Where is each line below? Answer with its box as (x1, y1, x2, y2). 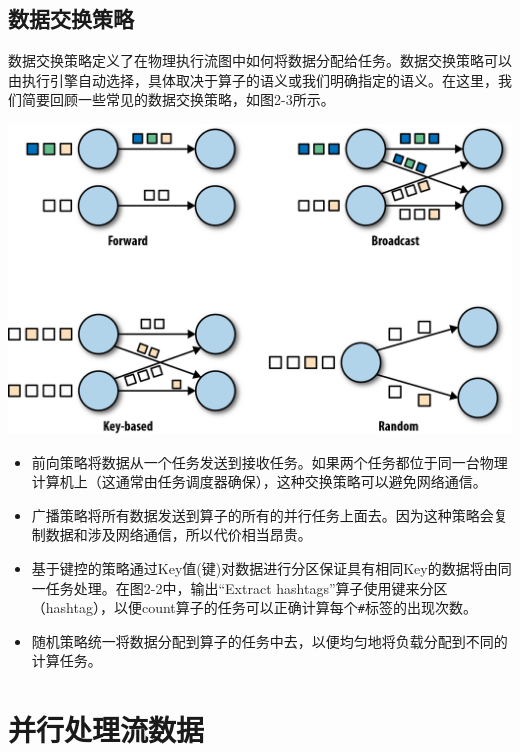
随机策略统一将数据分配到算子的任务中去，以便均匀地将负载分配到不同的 (31, 630, 508, 651)
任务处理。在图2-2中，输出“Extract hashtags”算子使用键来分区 (45, 577, 448, 598)
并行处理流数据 (8, 709, 205, 750)
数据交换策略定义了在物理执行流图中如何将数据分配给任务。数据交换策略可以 (8, 50, 512, 71)
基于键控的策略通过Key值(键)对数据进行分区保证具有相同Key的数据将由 (31, 558, 498, 579)
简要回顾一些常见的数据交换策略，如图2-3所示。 (21, 89, 335, 110)
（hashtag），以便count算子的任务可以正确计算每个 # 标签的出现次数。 (31, 597, 477, 618)
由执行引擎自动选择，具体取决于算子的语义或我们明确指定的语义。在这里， (8, 69, 498, 90)
